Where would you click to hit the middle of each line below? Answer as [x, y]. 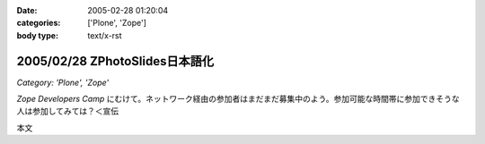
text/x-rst [105, 35]
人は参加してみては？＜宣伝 [68, 111]
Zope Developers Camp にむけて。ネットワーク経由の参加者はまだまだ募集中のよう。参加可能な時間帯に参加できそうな [238, 99]
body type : [37, 35]
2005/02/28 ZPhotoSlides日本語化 [115, 61]
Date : [27, 10]
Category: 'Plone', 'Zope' [63, 82]
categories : [39, 23]
